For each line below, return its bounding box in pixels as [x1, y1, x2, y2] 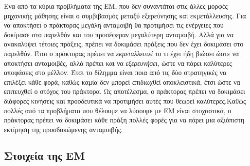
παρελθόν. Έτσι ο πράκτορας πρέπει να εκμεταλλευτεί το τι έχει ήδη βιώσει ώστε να [4, 48, 239, 58]
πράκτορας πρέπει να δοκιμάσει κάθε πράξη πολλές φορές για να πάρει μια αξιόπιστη [4, 115, 245, 125]
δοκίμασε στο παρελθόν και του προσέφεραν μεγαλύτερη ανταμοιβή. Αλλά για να [4, 29, 234, 39]
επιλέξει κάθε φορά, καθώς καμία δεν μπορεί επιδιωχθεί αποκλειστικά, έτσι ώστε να [4, 76, 240, 87]
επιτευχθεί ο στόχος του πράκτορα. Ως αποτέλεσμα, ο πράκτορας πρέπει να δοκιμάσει [4, 86, 245, 96]
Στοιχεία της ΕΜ [4, 148, 85, 163]
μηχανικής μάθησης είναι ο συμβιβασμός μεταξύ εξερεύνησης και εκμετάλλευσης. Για [4, 10, 246, 20]
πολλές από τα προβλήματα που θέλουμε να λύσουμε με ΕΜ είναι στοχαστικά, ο [4, 105, 232, 115]
